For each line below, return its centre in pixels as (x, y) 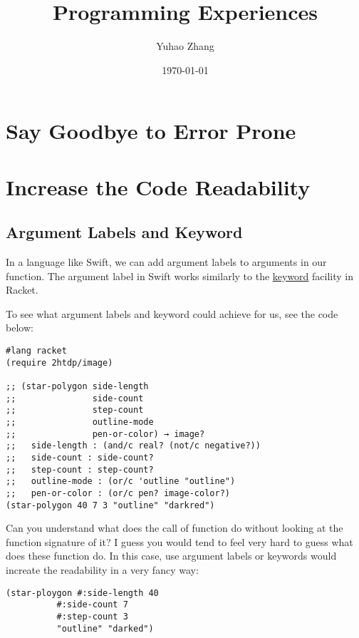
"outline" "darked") (105, 628)
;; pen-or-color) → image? (105, 434)
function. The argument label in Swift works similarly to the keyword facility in (180, 276)
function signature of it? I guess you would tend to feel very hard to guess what (179, 541)
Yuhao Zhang (185, 46)
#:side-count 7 (92, 605)
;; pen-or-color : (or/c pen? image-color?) (118, 493)
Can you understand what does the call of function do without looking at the (175, 528)
